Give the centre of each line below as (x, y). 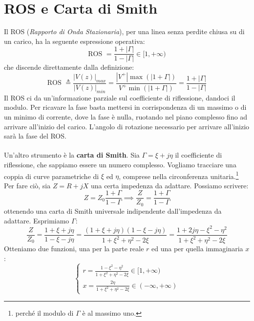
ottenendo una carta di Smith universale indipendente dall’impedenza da (113, 211)
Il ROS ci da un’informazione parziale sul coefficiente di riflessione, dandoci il (120, 97)
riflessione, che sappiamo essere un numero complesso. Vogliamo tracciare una (120, 164)
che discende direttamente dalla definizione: (69, 67)
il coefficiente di (199, 155)
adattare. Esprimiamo (37, 220)
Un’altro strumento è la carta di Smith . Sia (72, 155)
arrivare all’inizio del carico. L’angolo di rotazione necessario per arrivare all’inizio (127, 126)
